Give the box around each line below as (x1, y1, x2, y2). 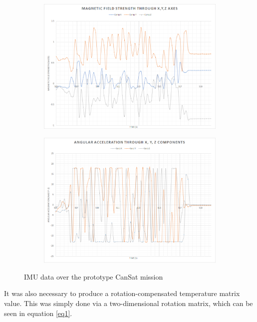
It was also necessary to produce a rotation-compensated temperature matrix (4, 288, 240, 299)
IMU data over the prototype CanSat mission (24, 271, 163, 282)
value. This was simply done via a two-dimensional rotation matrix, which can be (4, 298, 253, 308)
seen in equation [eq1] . (4, 308, 72, 318)
